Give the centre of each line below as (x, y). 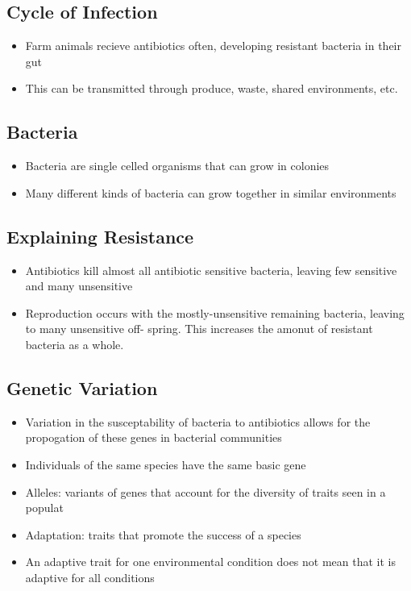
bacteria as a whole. (75, 344)
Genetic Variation (82, 387)
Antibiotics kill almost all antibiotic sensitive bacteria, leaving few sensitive (211, 270)
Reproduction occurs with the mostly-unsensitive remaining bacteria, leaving (215, 312)
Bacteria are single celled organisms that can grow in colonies (177, 166)
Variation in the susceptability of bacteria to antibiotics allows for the (198, 421)
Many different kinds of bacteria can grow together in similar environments (211, 192)
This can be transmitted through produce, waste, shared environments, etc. (212, 88)
